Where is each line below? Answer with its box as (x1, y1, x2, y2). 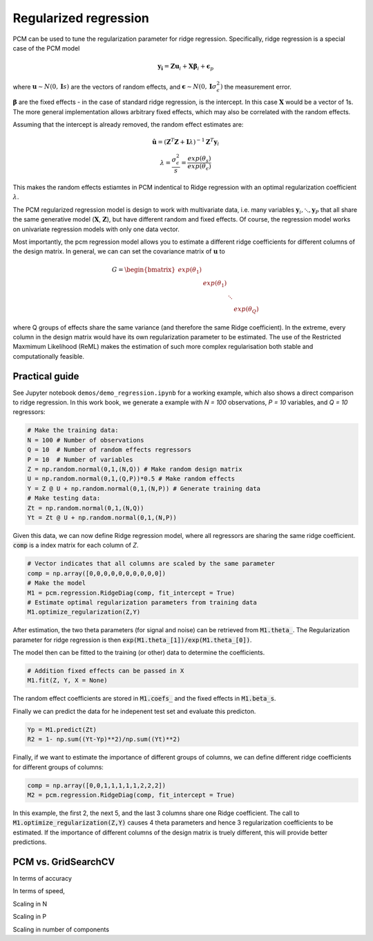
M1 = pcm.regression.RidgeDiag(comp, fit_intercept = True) (27, 589, 236, 597)
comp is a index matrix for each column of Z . (12, 541, 139, 550)
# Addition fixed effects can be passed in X (27, 667, 184, 675)
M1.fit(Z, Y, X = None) (27, 676, 108, 685)
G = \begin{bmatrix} (111, 265, 176, 274)
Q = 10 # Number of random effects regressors (27, 446, 191, 454)
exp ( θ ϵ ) (187, 163, 211, 172)
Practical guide (12, 370, 79, 382)
